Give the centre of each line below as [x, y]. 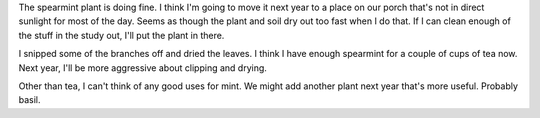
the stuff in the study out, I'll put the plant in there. [121, 35]
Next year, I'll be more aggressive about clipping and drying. [142, 67]
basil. [29, 100]
